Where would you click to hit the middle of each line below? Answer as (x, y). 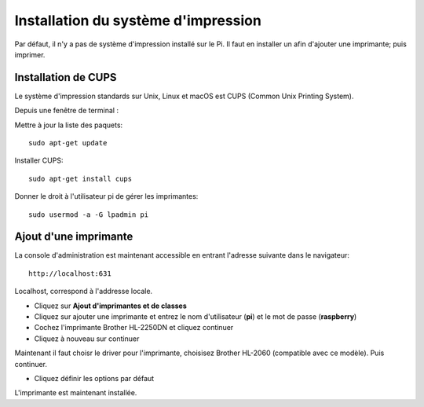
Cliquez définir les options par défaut (94, 378)
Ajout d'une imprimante (74, 237)
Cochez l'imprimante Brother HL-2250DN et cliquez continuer (134, 328)
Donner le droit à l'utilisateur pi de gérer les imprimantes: (106, 196)
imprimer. (30, 54)
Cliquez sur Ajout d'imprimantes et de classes (111, 306)
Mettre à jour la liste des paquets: (69, 125)
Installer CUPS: (39, 160)
